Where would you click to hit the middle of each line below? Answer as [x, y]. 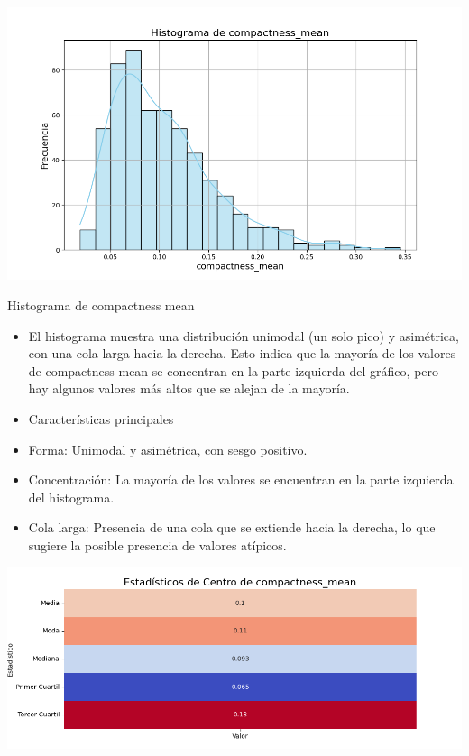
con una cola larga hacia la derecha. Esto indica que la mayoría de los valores [242, 353]
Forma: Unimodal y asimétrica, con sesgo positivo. [168, 449]
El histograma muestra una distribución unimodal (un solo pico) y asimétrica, [244, 335]
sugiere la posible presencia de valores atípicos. [157, 544]
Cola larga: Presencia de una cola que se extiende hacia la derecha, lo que [232, 527]
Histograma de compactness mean [101, 304]
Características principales [101, 418]
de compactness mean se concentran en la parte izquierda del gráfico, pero [234, 370]
